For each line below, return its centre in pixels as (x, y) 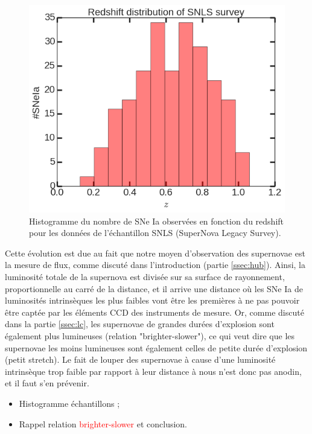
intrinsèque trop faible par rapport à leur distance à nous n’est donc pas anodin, (153, 371)
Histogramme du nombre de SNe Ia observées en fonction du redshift (157, 221)
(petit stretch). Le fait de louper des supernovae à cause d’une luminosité (140, 359)
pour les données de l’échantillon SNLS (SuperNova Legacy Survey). (155, 233)
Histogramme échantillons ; (69, 403)
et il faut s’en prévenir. (47, 383)
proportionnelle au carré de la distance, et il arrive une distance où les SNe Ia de (154, 288)
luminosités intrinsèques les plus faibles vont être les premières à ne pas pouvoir (152, 300)
